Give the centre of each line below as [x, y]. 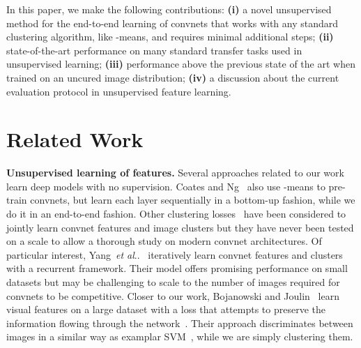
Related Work [75, 139]
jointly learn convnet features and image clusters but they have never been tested [180, 227]
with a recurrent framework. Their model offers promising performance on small [177, 268]
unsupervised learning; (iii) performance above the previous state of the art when [181, 64]
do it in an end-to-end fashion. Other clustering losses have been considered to [176, 214]
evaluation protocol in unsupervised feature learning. [119, 91]
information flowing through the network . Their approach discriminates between [180, 323]
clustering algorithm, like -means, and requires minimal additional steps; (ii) [170, 37]
